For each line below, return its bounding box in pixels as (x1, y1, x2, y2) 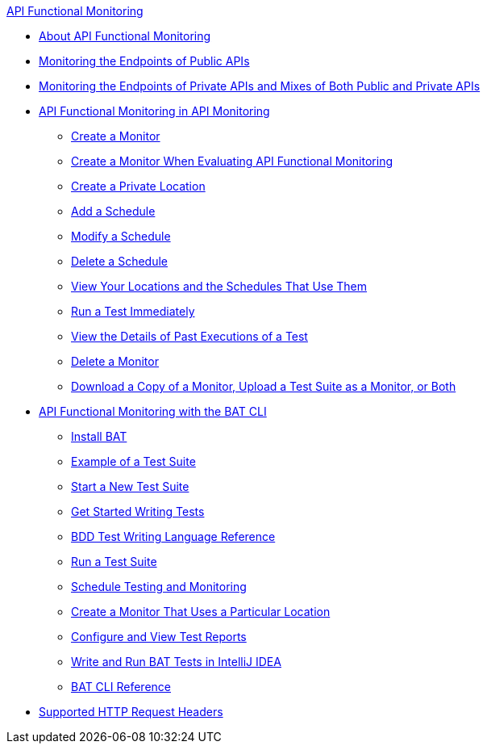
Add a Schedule (71, 204, 156, 218)
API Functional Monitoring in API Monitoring (39, 104, 270, 118)
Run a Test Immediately (71, 304, 195, 318)
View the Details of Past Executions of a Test (71, 329, 308, 343)
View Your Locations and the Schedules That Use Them (71, 279, 368, 293)
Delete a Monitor (71, 354, 159, 368)
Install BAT (71, 429, 127, 443)
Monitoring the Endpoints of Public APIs (39, 54, 250, 68)
